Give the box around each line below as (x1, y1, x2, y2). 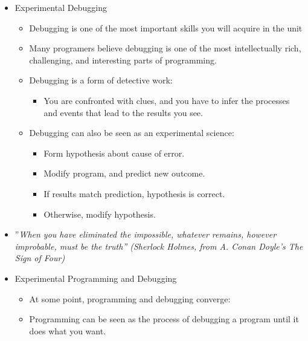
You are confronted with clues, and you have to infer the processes (43, 94, 290, 106)
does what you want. (29, 324, 106, 337)
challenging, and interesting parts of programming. (29, 53, 217, 66)
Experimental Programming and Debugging (14, 271, 177, 284)
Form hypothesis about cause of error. (43, 146, 185, 159)
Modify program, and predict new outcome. (43, 167, 205, 180)
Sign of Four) (14, 252, 65, 264)
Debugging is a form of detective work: (29, 74, 173, 86)
